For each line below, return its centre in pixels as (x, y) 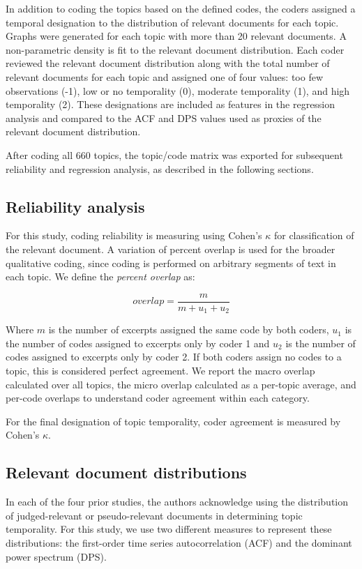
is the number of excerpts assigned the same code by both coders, (189, 329)
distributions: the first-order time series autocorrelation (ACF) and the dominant (179, 542)
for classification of (314, 235)
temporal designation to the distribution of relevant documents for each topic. (172, 22)
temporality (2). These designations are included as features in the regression (171, 104)
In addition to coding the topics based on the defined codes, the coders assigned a (181, 8)
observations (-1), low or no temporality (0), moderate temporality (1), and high (178, 90)
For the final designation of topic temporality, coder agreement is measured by (173, 421)
